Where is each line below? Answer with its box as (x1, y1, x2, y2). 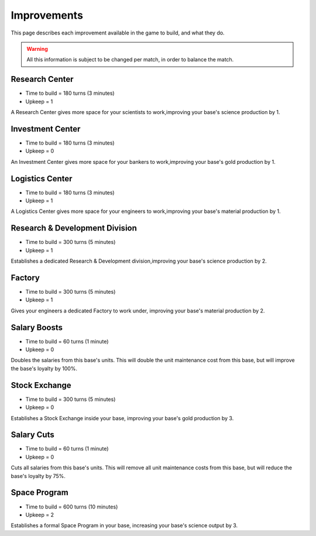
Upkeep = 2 (25, 511, 54, 518)
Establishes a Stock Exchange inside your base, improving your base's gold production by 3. (11, 414, 234, 421)
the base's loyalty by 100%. (11, 365, 78, 372)
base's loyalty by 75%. (11, 472, 66, 479)
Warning (26, 45, 48, 52)
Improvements (11, 9, 83, 22)
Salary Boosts (11, 322, 63, 332)
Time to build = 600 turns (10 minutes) (25, 503, 118, 510)
